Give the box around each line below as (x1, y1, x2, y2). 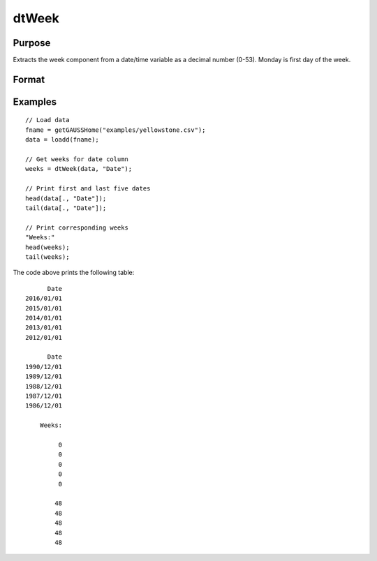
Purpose (13, 37, 51, 49)
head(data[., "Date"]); (25, 194, 107, 202)
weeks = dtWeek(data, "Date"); (25, 165, 133, 173)
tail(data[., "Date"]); (25, 204, 107, 212)
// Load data (25, 116, 70, 124)
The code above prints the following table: (13, 269, 135, 277)
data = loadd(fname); (25, 136, 99, 144)
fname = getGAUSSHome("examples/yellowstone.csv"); (25, 126, 206, 134)
